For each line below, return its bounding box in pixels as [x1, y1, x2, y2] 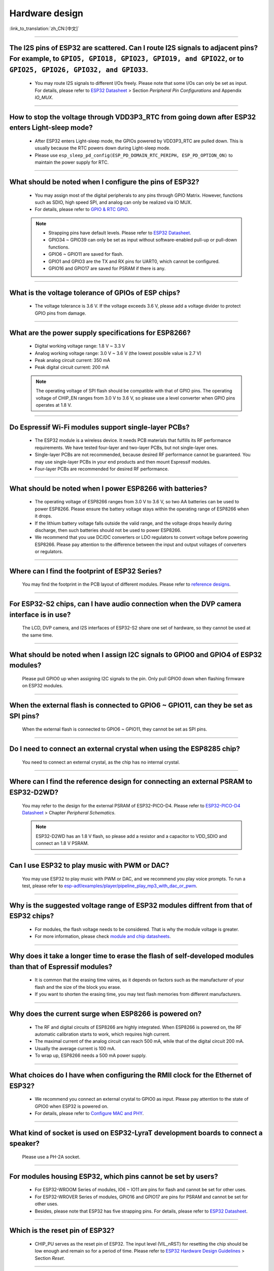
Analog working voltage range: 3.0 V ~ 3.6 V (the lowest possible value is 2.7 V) [35, 350, 201, 356]
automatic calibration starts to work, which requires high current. [35, 1031, 170, 1037]
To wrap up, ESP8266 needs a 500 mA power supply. [35, 1052, 147, 1058]
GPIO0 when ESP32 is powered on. [35, 1103, 109, 1109]
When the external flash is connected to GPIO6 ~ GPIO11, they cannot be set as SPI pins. [22, 726, 208, 732]
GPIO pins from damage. [35, 310, 86, 316]
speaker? [9, 1139, 40, 1148]
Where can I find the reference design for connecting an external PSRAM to [9, 777, 253, 786]
